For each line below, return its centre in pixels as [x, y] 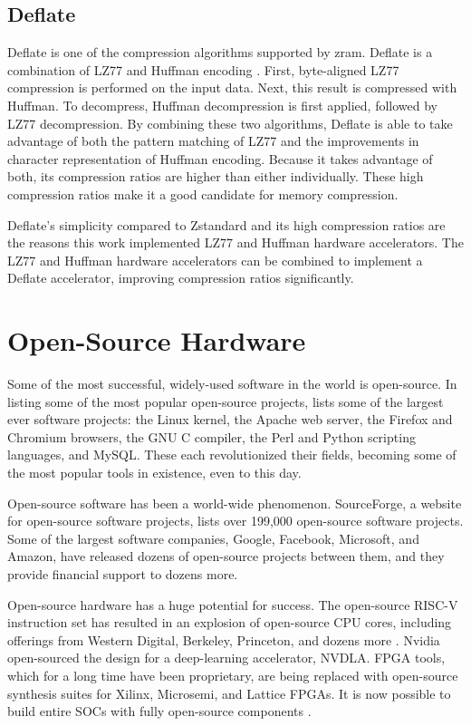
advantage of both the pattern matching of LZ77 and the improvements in [213, 141]
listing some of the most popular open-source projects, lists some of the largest [226, 401]
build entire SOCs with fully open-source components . [159, 711]
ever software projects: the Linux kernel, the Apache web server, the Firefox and [230, 419]
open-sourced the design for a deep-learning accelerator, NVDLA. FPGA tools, [226, 658]
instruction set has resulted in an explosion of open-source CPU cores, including [230, 622]
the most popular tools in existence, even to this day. [154, 473]
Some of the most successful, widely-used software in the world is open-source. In [232, 384]
